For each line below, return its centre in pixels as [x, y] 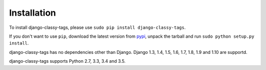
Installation [33, 13]
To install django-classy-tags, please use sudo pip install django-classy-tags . [97, 27]
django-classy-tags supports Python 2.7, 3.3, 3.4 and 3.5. [67, 61]
